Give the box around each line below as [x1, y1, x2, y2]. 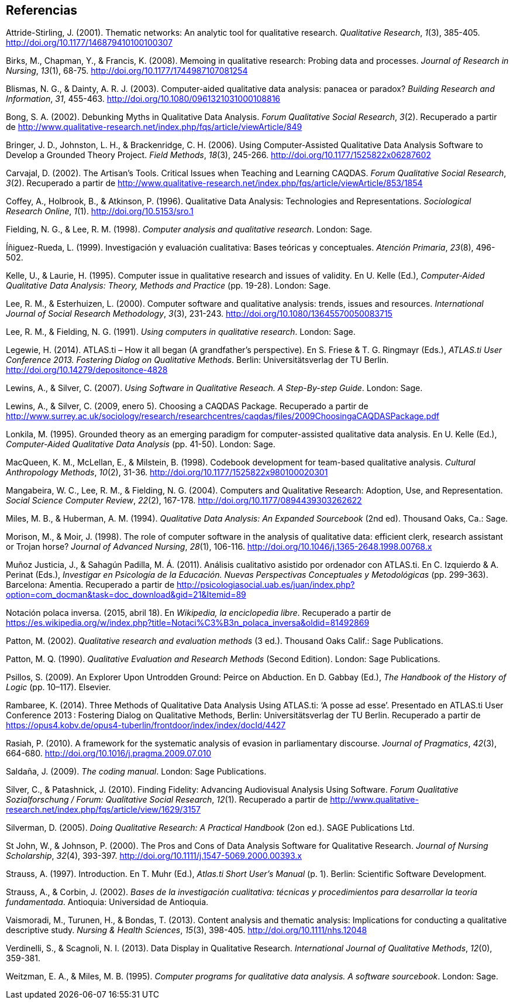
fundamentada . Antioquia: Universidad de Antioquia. [6, 897, 209, 907]
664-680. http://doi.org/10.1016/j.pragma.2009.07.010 [6, 748, 212, 759]
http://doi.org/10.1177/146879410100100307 [6, 37, 173, 48]
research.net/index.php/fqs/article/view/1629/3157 [6, 804, 201, 815]
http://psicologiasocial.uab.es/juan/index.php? [177, 580, 355, 590]
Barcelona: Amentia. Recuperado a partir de [6, 580, 175, 590]
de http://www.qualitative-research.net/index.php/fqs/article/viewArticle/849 [6, 122, 302, 132]
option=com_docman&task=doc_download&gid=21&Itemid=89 [6, 590, 246, 600]
